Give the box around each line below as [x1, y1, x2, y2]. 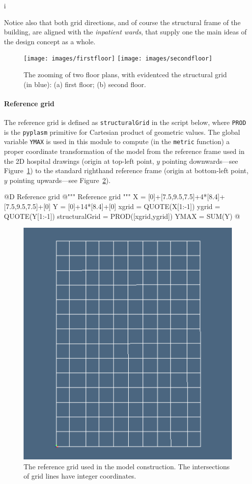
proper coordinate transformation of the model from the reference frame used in [4, 146, 245, 156]
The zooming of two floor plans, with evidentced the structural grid [24, 69, 227, 80]
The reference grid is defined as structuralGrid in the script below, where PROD [4, 117, 246, 127]
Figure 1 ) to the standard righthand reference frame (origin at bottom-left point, [4, 165, 249, 176]
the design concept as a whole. [4, 36, 96, 46]
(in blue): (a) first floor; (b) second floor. [24, 79, 146, 89]
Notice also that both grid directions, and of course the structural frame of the [4, 17, 241, 27]
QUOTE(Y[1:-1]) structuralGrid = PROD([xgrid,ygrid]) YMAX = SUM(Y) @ [4, 211, 240, 221]
